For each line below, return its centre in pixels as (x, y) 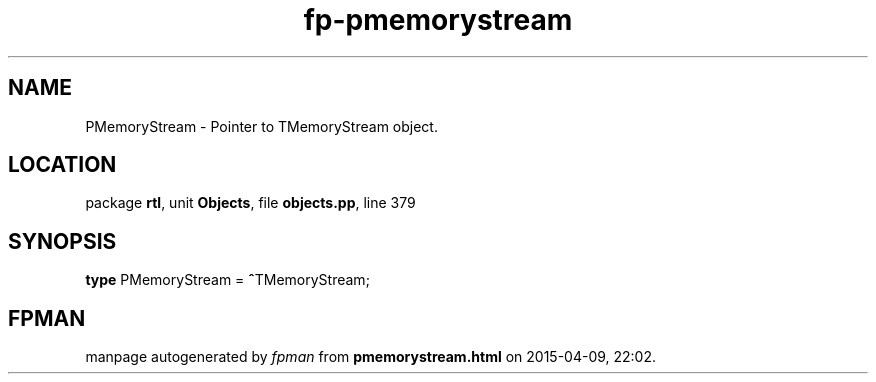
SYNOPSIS (62, 241)
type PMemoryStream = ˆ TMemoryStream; (227, 280)
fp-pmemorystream (438, 20)
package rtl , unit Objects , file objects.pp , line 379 (250, 203)
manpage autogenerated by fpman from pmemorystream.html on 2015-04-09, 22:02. (371, 357)
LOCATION (62, 165)
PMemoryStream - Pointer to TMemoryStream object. (261, 126)
